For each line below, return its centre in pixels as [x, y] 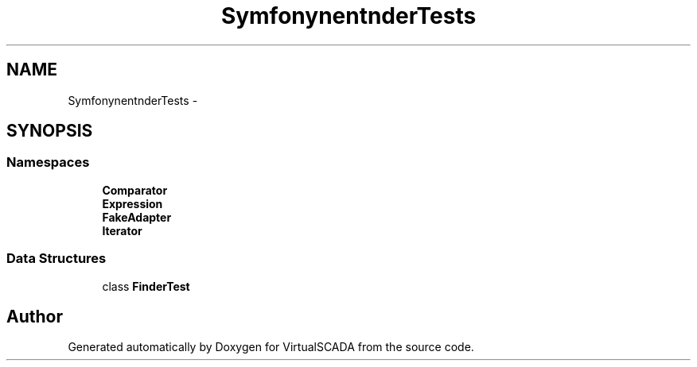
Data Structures [56, 259]
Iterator [122, 230]
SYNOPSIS [50, 131]
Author [35, 316]
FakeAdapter [137, 217]
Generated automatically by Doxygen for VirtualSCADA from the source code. [271, 347]
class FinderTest [146, 286]
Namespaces [48, 162]
